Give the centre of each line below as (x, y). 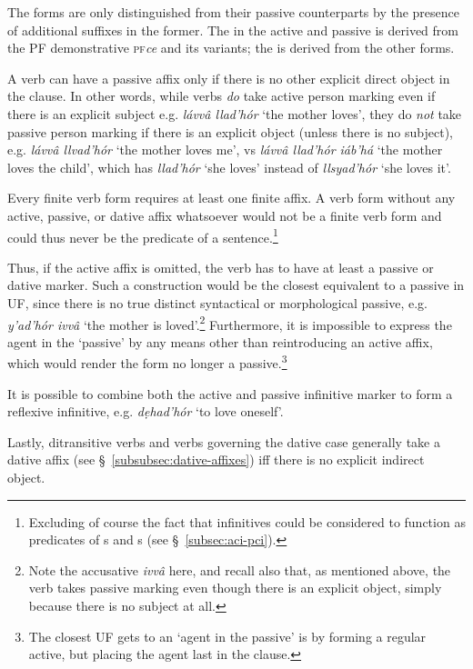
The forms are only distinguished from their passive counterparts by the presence (234, 12)
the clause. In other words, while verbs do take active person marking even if (221, 96)
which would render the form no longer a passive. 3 (147, 362)
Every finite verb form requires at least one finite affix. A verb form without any (231, 198)
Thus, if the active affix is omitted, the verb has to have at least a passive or (221, 267)
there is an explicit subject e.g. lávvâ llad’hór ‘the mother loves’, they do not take (235, 113)
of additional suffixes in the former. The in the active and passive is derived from (233, 30)
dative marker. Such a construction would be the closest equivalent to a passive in (236, 285)
